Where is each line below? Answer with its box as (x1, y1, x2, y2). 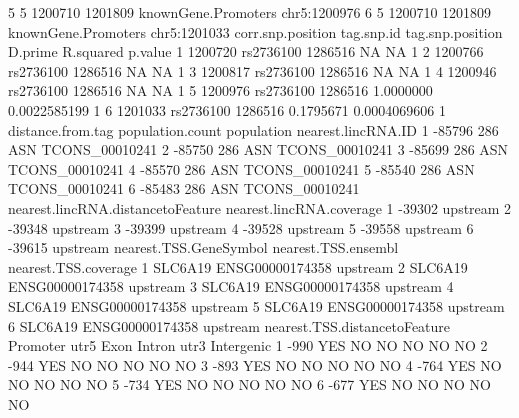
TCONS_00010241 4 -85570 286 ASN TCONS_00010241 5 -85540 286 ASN (8, 158, 475, 179)
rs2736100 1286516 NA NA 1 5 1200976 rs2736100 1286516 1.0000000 (8, 80, 433, 101)
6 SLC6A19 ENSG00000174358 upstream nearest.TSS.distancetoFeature (8, 315, 451, 336)
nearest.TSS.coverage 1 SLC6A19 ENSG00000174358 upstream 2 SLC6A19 (8, 256, 468, 277)
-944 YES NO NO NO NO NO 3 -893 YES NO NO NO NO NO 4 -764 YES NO (8, 354, 502, 375)
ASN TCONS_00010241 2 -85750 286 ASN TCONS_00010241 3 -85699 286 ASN (8, 139, 509, 160)
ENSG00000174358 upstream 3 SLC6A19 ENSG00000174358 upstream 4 (8, 276, 454, 297)
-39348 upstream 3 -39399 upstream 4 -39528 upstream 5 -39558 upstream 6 (8, 217, 474, 238)
